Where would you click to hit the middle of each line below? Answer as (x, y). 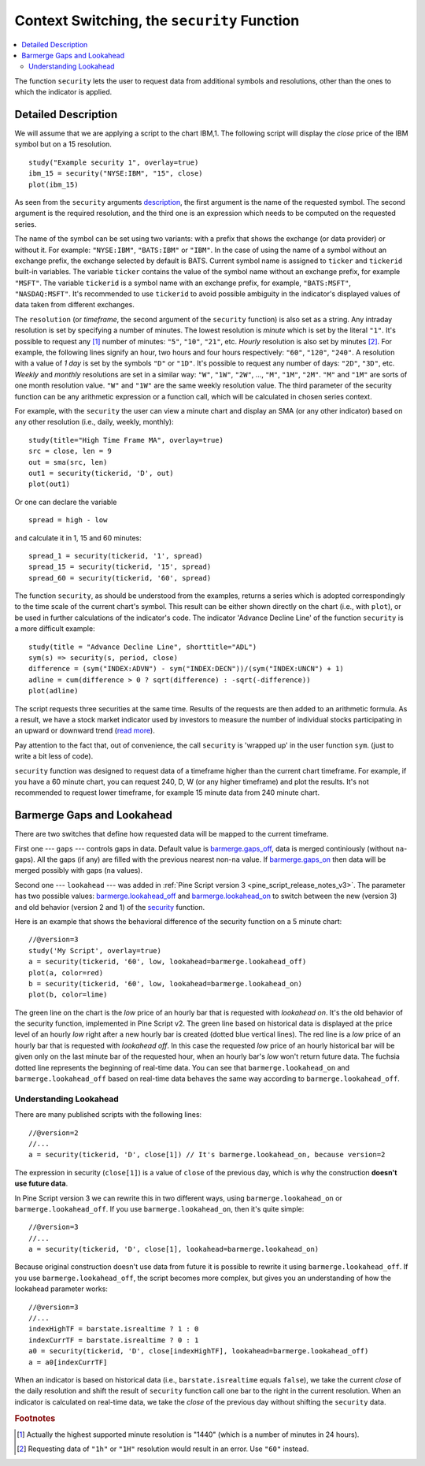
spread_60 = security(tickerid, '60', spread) (120, 578)
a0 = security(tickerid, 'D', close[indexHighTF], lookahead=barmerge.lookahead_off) (199, 1351)
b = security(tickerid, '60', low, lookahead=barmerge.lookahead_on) (166, 984)
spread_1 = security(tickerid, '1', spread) (116, 556)
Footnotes (35, 1418)
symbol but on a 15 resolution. (63, 144)
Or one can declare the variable (66, 502)
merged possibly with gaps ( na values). (79, 870)
